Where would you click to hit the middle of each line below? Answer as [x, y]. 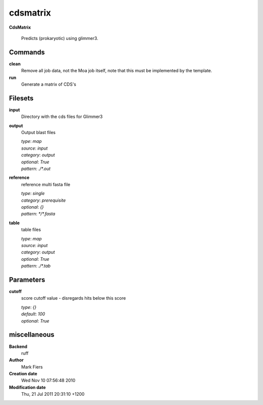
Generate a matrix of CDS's [49, 84]
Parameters [27, 280]
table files [31, 230]
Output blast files [38, 133]
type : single [33, 193]
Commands [27, 52]
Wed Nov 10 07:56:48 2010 [48, 381]
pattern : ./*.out [36, 169]
